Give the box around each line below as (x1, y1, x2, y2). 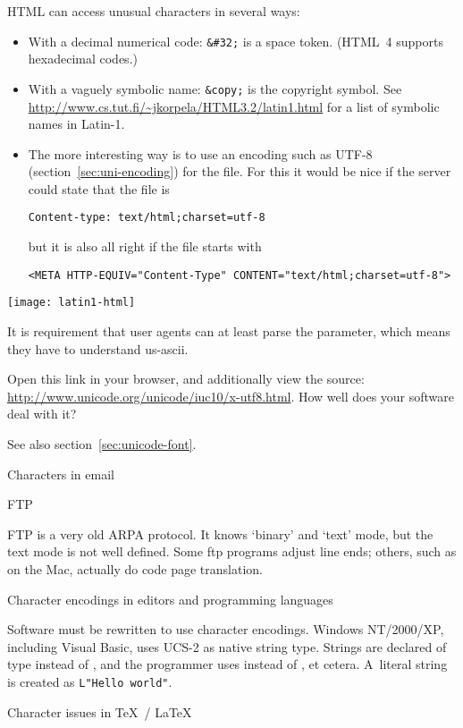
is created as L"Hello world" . (7, 672, 173, 690)
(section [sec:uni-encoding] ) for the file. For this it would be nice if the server (28, 162, 451, 181)
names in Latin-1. (28, 114, 125, 133)
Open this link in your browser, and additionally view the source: (7, 369, 365, 388)
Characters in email (7, 464, 114, 483)
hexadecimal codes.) (28, 49, 138, 68)
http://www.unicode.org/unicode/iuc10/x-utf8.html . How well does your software (7, 386, 455, 405)
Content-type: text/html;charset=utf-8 (28, 211, 265, 224)
